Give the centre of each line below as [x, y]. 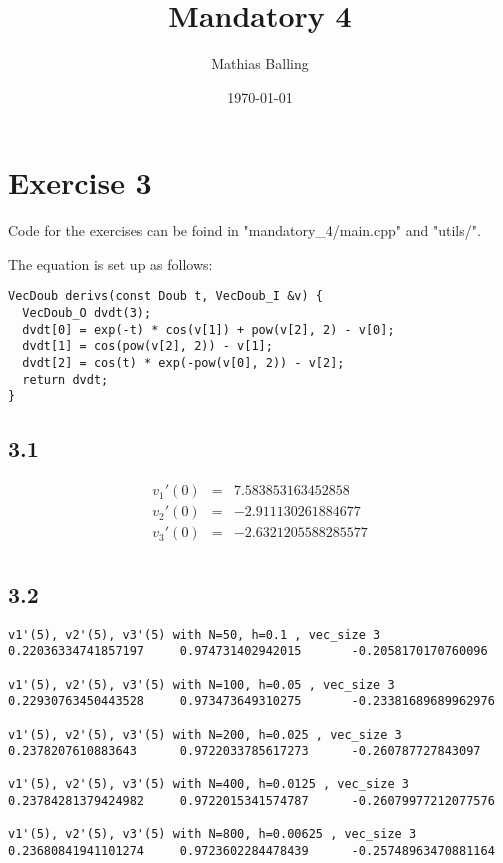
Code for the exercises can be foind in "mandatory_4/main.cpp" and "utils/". [244, 230]
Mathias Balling [260, 63]
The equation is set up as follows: [110, 263]
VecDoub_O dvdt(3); [87, 313]
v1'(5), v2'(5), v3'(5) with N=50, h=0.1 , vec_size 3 [194, 634]
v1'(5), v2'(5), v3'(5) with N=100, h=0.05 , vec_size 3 [201, 684]
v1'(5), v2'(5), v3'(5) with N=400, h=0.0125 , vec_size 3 [208, 784]
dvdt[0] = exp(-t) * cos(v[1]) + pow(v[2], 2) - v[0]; [208, 329]
